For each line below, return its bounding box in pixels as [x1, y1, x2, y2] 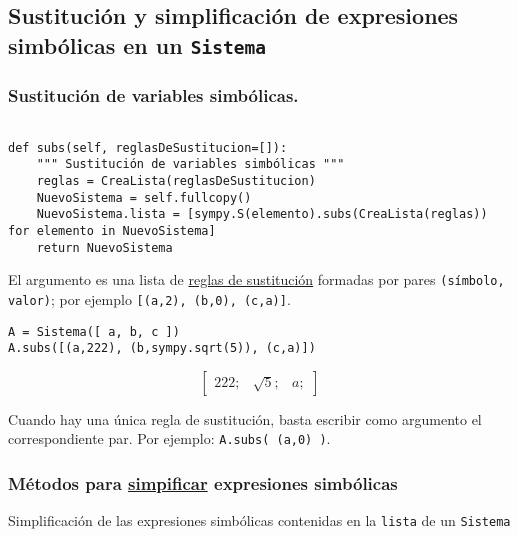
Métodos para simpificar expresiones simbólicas [8, 471, 398, 496]
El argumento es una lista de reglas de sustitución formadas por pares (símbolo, [8, 269, 505, 290]
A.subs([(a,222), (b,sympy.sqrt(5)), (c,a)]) [8, 341, 316, 356]
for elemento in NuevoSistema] [8, 223, 216, 238]
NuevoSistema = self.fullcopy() [36, 190, 252, 205]
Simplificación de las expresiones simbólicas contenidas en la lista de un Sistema [8, 510, 511, 531]
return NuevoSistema [36, 240, 173, 255]
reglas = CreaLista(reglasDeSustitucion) [36, 173, 316, 188]
